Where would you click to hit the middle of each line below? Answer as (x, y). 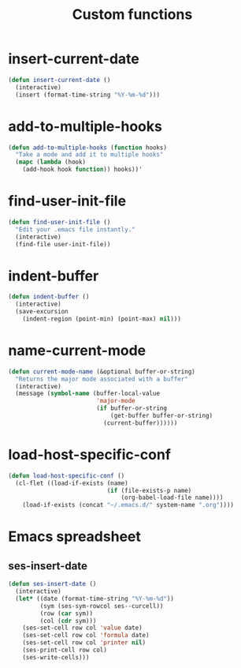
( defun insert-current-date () (59, 80)
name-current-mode (77, 351)
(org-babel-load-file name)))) (172, 498)
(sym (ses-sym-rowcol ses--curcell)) (102, 606)
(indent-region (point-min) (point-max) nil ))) (102, 319)
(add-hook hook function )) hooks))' (83, 170)
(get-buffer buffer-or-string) (161, 416)
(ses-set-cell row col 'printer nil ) (84, 643)
